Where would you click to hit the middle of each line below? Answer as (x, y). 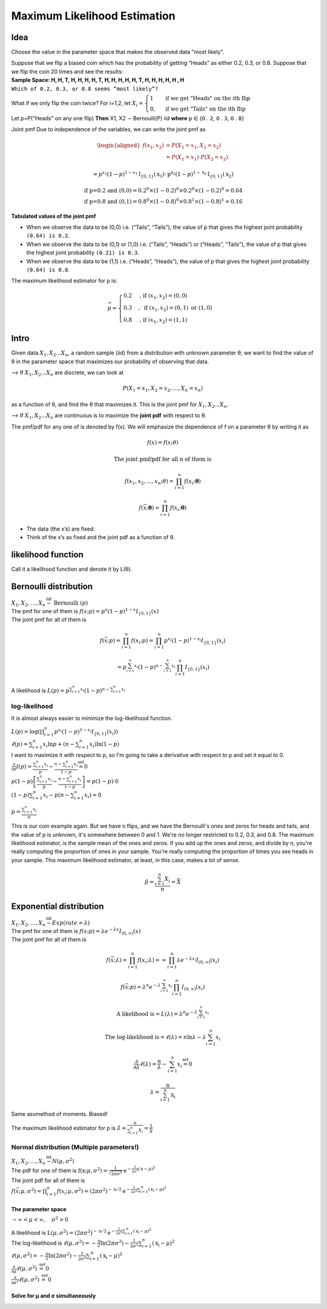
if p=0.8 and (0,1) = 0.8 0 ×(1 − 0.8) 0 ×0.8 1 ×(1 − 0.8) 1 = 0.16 (163, 201)
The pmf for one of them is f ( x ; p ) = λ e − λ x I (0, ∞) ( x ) (76, 931)
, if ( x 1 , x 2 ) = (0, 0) (163, 296)
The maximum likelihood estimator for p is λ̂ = (69, 1128)
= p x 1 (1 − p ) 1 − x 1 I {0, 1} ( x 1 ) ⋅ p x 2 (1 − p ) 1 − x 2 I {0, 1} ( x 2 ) (163, 175)
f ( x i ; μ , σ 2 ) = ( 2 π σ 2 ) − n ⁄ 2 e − (93, 1192)
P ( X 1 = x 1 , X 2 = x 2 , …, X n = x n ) (163, 389)
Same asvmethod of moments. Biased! (59, 1113)
